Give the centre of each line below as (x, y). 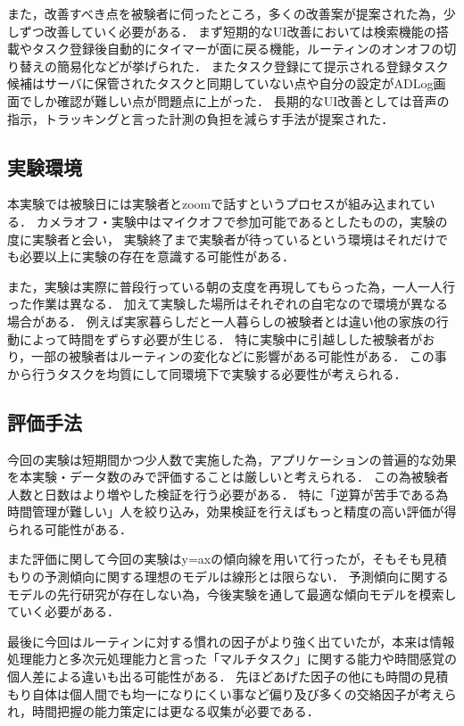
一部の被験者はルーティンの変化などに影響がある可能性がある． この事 (239, 356)
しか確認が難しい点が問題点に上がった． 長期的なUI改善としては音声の (240, 100)
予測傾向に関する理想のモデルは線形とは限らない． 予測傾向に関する (246, 577)
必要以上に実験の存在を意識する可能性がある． (157, 256)
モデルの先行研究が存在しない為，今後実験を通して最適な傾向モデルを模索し (232, 594)
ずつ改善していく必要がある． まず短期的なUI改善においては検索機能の (228, 31)
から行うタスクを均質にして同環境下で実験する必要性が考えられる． (207, 373)
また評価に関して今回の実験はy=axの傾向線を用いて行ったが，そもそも (215, 559)
